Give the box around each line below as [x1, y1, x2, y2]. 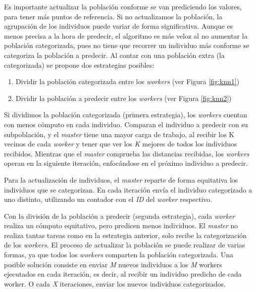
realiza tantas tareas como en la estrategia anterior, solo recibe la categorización [4, 230, 247, 240]
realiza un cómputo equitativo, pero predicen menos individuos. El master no [4, 220, 238, 231]
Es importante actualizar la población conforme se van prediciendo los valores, [4, 1, 242, 11]
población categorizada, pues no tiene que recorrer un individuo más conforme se [4, 40, 250, 50]
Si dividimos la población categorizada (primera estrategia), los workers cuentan [4, 109, 247, 120]
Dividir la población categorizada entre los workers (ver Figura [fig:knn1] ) [15, 76, 240, 87]
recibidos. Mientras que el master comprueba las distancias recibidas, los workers [4, 148, 250, 158]
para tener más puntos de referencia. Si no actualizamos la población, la [4, 11, 222, 21]
